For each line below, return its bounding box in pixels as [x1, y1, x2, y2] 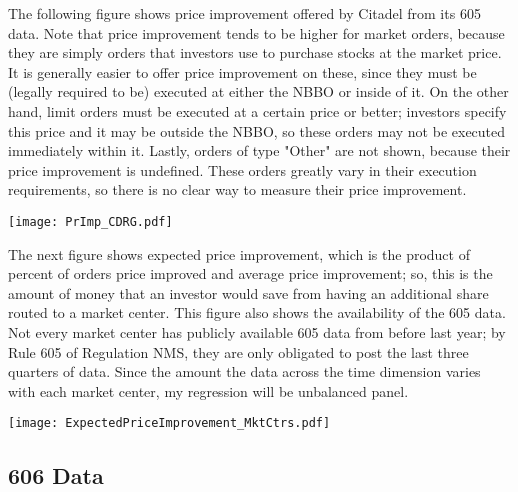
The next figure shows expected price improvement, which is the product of [8, 243, 470, 264]
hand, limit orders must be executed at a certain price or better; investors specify [8, 100, 507, 121]
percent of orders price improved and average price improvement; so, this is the [8, 263, 493, 284]
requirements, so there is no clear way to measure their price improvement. [8, 179, 467, 200]
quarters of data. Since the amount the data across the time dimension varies [8, 361, 481, 382]
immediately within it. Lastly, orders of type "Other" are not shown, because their [8, 140, 511, 161]
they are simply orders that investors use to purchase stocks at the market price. [8, 42, 502, 63]
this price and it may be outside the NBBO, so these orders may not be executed [8, 120, 506, 141]
